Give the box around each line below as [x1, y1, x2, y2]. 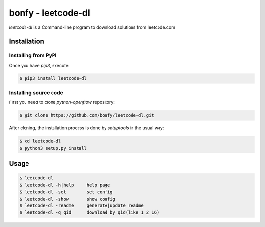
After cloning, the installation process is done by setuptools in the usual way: [9, 125, 164, 131]
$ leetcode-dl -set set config [19, 189, 113, 195]
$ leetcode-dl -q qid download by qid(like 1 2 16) [19, 210, 159, 215]
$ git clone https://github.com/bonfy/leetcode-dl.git [19, 113, 154, 118]
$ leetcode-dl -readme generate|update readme [19, 202, 144, 208]
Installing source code [9, 89, 63, 96]
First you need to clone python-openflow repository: [9, 100, 115, 105]
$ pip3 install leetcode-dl [19, 76, 87, 81]
